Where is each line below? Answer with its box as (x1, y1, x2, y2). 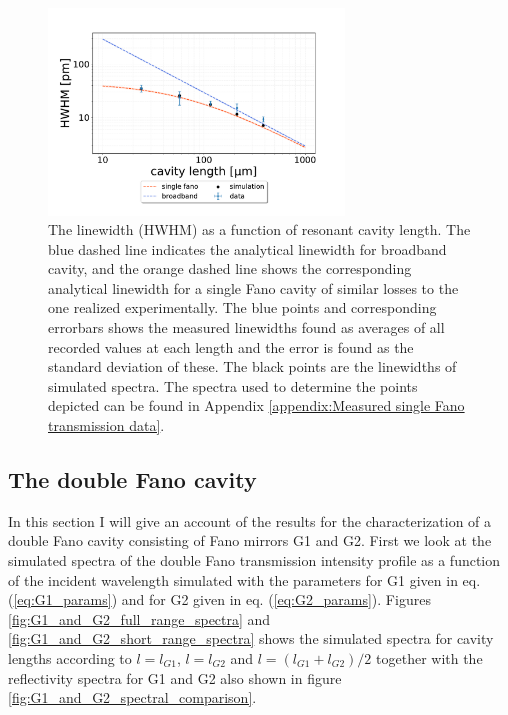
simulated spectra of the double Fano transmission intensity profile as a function (8, 550, 501, 571)
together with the (376, 648, 483, 668)
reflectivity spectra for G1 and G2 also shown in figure (8, 667, 342, 688)
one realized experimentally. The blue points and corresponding (48, 297, 437, 318)
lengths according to (8, 648, 132, 668)
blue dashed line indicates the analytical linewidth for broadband (48, 238, 447, 259)
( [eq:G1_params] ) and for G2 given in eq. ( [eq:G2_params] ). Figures (8, 589, 431, 610)
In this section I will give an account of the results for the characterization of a (8, 510, 492, 531)
